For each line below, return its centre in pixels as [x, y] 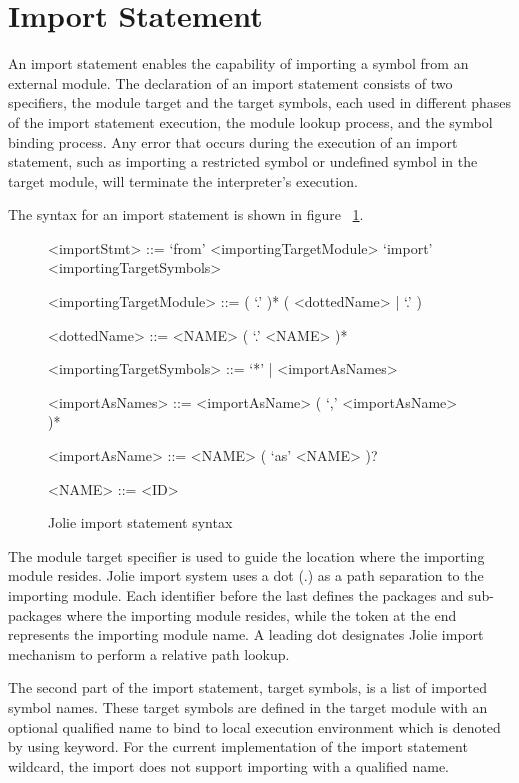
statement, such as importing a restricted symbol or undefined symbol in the [243, 161]
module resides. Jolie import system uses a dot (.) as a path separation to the [246, 575]
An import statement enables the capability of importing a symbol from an [238, 63]
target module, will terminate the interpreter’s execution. [183, 180]
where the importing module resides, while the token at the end [261, 614]
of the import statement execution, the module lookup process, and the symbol [250, 121]
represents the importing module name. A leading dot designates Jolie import [246, 634]
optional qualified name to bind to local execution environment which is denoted [254, 726]
